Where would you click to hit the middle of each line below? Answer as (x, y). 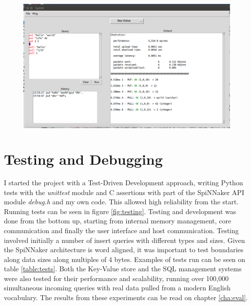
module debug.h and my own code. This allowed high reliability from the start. (121, 202)
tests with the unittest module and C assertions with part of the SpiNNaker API (124, 192)
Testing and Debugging (83, 159)
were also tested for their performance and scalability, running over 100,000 (116, 278)
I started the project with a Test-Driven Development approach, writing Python (124, 182)
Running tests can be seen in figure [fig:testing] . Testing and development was (120, 211)
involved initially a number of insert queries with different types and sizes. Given (125, 240)
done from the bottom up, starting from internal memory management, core (118, 221)
